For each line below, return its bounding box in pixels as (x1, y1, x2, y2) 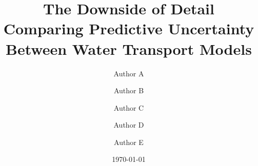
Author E (114, 136, 144, 147)
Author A (113, 68, 144, 78)
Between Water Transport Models (6, 38, 252, 59)
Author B (113, 85, 144, 96)
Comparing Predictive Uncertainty (3, 18, 254, 39)
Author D (113, 119, 144, 130)
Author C (113, 102, 144, 113)
